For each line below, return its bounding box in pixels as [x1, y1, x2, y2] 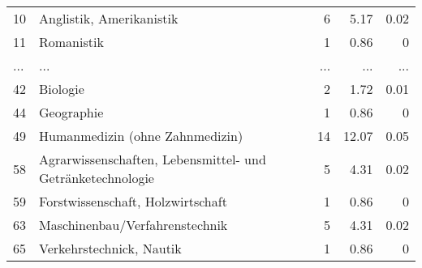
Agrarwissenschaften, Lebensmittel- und [39, 150, 266, 168]
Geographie [39, 103, 104, 121]
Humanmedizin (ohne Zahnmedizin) [39, 126, 243, 145]
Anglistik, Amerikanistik [39, 9, 179, 28]
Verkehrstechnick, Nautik [39, 239, 182, 257]
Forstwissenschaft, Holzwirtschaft [39, 192, 227, 211]
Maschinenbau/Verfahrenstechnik [39, 215, 228, 234]
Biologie [39, 79, 84, 98]
